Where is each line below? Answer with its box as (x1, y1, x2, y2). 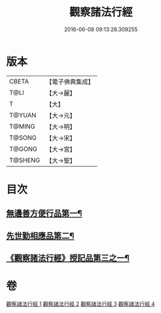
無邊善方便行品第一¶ (6, 208, 82, 219)
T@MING (9, 122, 35, 130)
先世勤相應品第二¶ (6, 231, 74, 241)
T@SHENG (9, 156, 40, 164)
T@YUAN (9, 111, 37, 119)
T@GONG (9, 145, 37, 153)
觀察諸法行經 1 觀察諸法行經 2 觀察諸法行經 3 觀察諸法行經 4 (6, 300, 155, 307)
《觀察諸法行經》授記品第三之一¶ (6, 253, 130, 263)
